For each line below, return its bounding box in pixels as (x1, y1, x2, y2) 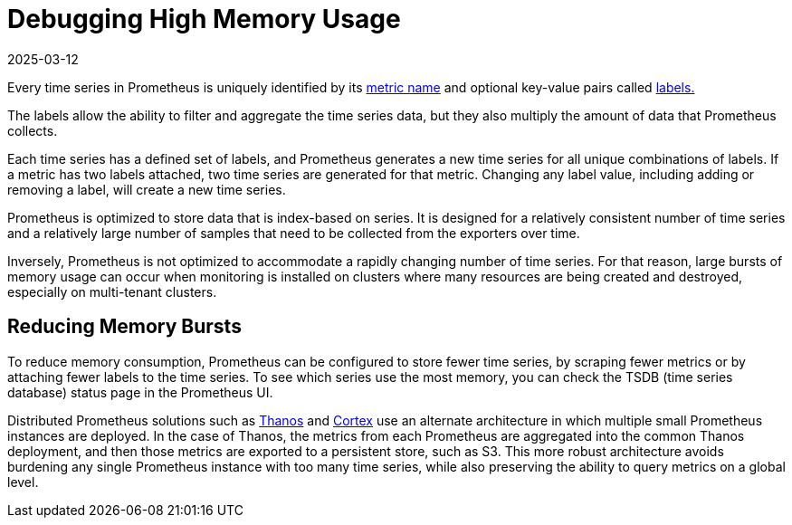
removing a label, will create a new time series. (7, 181, 286, 197)
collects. (7, 122, 58, 138)
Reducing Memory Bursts (7, 315, 242, 339)
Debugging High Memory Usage (7, 4, 401, 34)
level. (7, 473, 39, 490)
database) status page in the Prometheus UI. (7, 384, 273, 400)
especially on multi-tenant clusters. (7, 283, 217, 300)
